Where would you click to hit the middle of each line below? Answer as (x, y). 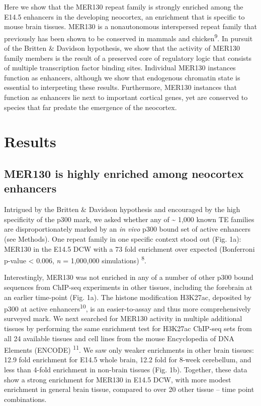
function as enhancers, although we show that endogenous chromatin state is (122, 77)
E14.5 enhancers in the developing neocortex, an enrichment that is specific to (124, 16)
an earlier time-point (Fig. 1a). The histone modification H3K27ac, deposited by (128, 297)
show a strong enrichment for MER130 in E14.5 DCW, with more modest (118, 379)
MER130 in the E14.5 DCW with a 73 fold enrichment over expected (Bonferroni (129, 248)
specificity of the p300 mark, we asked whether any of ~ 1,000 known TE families (129, 219)
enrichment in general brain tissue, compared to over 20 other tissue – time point (129, 389)
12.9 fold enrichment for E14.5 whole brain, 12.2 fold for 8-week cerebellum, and (128, 360)
